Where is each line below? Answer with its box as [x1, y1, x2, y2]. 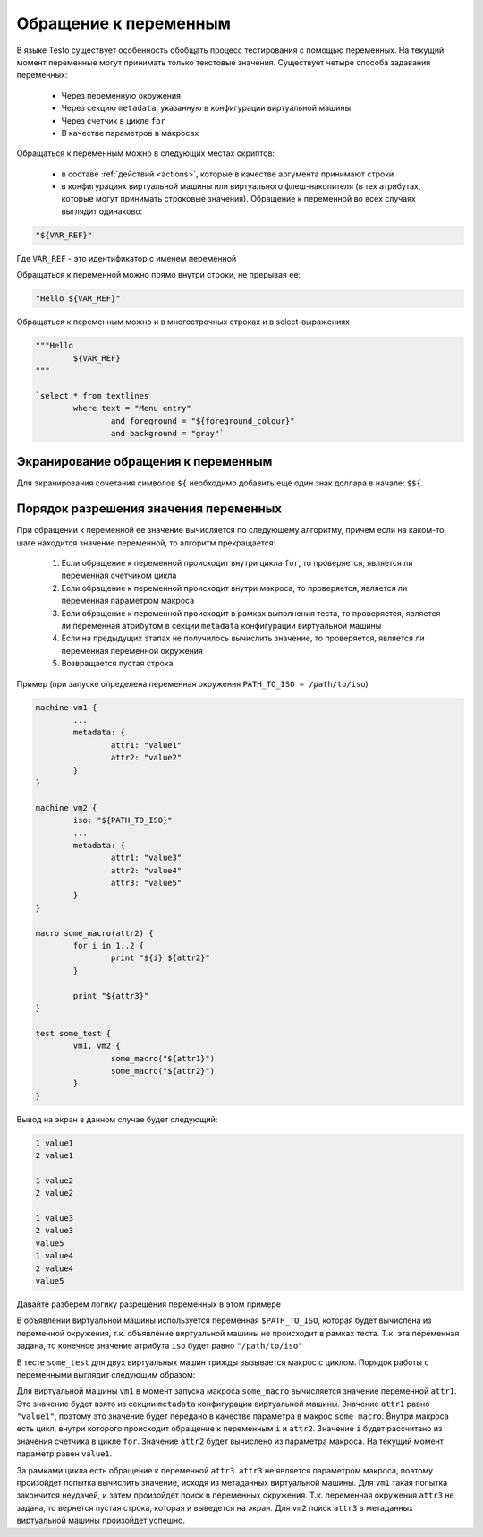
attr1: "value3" [110, 853, 182, 863]
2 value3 [35, 1225, 74, 1236]
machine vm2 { [35, 803, 97, 812]
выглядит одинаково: [61, 206, 143, 217]
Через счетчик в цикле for [61, 115, 165, 125]
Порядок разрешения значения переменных [16, 502, 282, 517]
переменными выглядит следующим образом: [16, 1369, 196, 1379]
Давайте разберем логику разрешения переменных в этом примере [16, 1299, 282, 1309]
